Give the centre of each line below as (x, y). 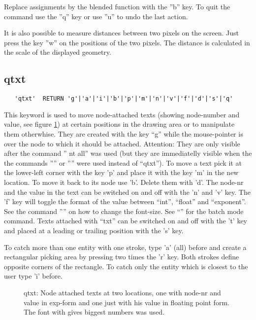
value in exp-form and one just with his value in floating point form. (127, 302)
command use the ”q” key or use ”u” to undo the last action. (96, 16)
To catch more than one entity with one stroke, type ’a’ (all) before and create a (125, 247)
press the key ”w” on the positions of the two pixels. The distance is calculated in (127, 42)
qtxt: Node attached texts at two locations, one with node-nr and (122, 292)
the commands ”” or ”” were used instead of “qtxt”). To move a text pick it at (123, 162)
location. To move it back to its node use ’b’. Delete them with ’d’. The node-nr (124, 182)
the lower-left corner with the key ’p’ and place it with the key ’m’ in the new (121, 172)
